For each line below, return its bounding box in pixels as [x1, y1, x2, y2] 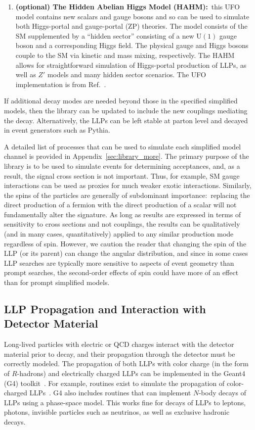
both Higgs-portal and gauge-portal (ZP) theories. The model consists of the [15, 21, 248, 31]
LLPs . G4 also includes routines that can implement [29, 387, 191, 398]
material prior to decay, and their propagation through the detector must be [4, 348, 235, 359]
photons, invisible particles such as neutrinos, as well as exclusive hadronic [4, 407, 230, 417]
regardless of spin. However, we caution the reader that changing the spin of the [4, 238, 247, 248]
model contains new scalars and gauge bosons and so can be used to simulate [15, 11, 250, 21]
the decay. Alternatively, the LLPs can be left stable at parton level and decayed [4, 115, 248, 125]
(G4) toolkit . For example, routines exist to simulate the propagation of [4, 378, 225, 388]
